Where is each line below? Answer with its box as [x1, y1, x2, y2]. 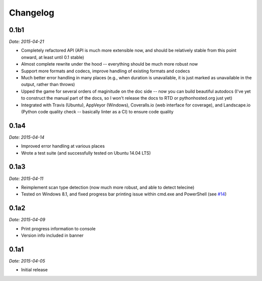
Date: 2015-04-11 [9, 176, 44, 181]
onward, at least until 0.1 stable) [21, 54, 84, 60]
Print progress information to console [21, 226, 96, 231]
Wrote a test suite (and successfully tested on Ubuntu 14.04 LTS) [21, 150, 151, 156]
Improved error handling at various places [21, 143, 105, 149]
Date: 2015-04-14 [9, 134, 45, 140]
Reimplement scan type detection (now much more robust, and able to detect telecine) [21, 184, 195, 190]
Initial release [21, 267, 48, 273]
